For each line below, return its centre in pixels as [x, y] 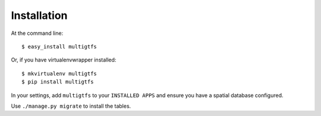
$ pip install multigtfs [58, 82]
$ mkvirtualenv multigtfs [59, 73]
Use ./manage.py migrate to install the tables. [71, 106]
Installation [39, 15]
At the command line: [37, 33]
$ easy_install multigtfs [59, 46]
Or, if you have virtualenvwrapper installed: [64, 60]
